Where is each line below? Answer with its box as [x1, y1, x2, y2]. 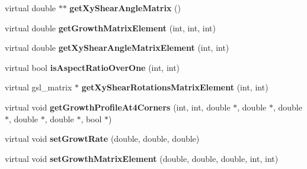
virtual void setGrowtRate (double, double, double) [5, 132, 200, 145]
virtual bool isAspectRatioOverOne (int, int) [5, 61, 180, 73]
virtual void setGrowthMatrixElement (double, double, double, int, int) [5, 152, 279, 164]
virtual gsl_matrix [5, 81, 72, 93]
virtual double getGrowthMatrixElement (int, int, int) [5, 21, 216, 34]
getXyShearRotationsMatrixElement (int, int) [81, 81, 268, 93]
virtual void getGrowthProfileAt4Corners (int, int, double [5, 100, 231, 113]
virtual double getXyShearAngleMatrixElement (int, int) [5, 41, 229, 54]
